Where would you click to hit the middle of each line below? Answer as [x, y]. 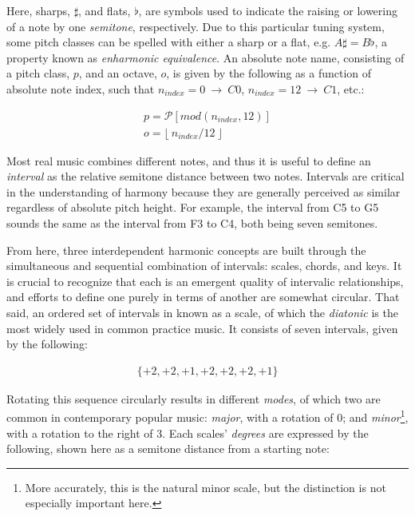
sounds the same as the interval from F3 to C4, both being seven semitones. [192, 223]
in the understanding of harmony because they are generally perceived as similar [204, 191]
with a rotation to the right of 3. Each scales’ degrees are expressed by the [188, 433]
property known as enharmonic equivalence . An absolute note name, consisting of [206, 57]
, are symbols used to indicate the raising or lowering [268, 10]
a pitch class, [38, 73]
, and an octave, [118, 73]
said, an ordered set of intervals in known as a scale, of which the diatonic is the [202, 312]
